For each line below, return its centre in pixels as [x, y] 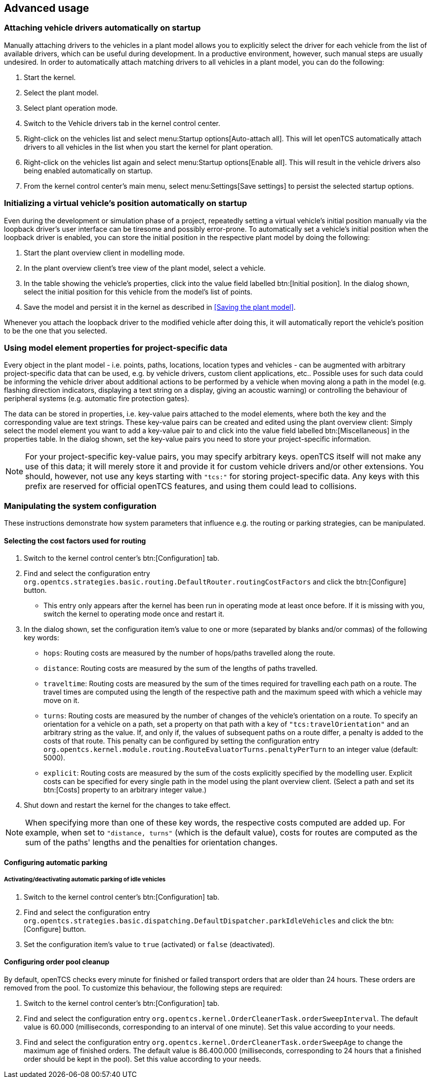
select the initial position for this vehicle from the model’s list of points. [138, 291]
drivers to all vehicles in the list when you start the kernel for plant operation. [148, 147]
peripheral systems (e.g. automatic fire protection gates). [97, 399]
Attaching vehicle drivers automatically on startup [102, 28]
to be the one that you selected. [56, 331]
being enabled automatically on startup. [88, 170]
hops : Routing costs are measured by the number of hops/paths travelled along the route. [189, 653]
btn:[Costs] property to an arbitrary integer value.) [125, 790]
